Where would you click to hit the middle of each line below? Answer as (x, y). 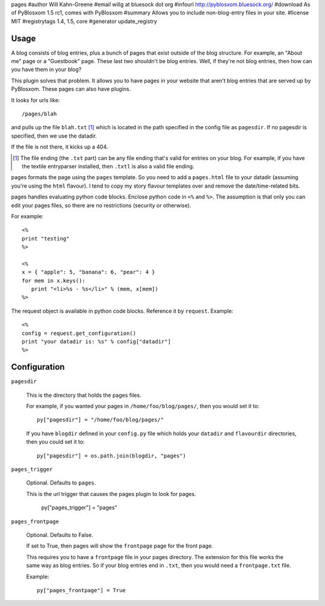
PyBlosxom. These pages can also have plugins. (71, 89)
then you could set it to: (55, 442)
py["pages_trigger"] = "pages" (79, 507)
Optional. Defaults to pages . (61, 483)
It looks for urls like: (36, 100)
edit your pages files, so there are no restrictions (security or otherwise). (101, 205)
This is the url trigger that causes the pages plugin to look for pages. (111, 494)
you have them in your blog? (46, 70)
